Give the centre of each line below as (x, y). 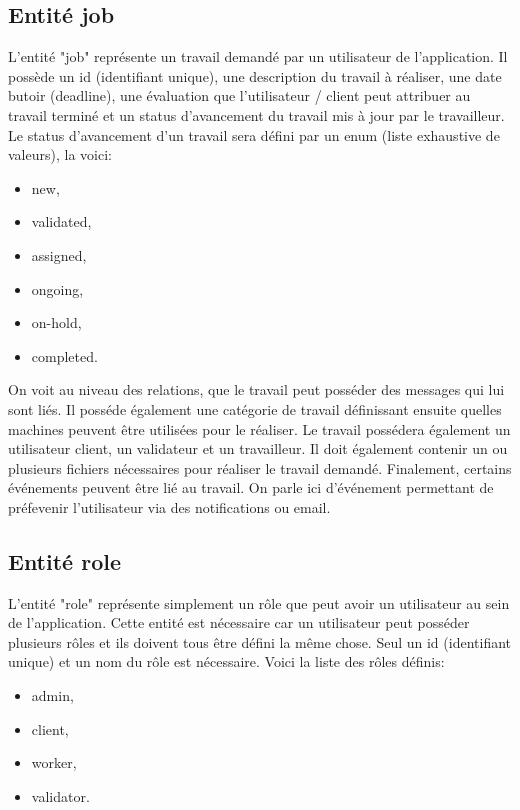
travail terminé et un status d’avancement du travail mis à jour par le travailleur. (256, 114)
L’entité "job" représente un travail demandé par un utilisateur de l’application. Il (258, 56)
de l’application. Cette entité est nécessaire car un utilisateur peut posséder (239, 622)
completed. (64, 355)
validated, (61, 221)
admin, (52, 695)
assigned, (59, 254)
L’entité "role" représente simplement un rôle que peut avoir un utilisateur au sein (259, 602)
